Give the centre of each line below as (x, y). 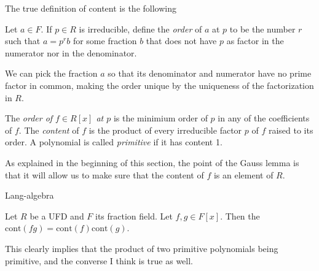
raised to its (291, 130)
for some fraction (105, 41)
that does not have (181, 41)
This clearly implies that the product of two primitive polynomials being (142, 248)
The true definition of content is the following (91, 8)
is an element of (243, 174)
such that (23, 41)
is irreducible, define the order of (140, 29)
